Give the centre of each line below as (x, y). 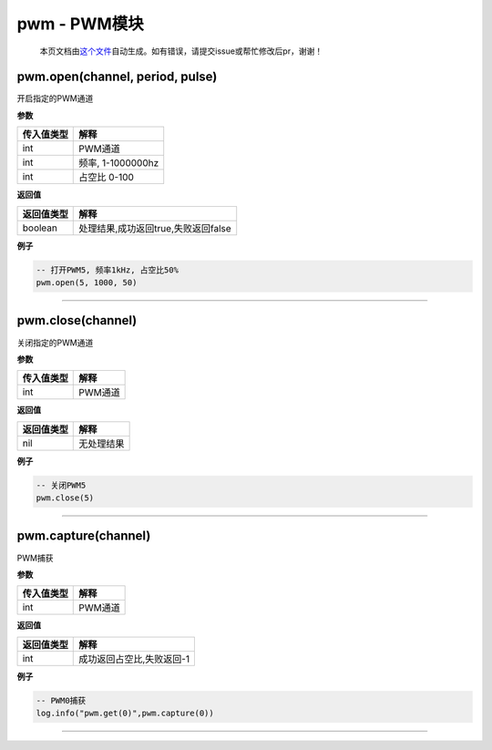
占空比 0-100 (106, 178)
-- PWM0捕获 (61, 700)
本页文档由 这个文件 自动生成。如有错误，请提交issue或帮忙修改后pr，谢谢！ (181, 51)
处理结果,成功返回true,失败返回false (155, 228)
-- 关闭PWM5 (61, 485)
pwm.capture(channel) (84, 536)
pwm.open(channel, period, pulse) (117, 77)
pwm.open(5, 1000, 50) (87, 283)
